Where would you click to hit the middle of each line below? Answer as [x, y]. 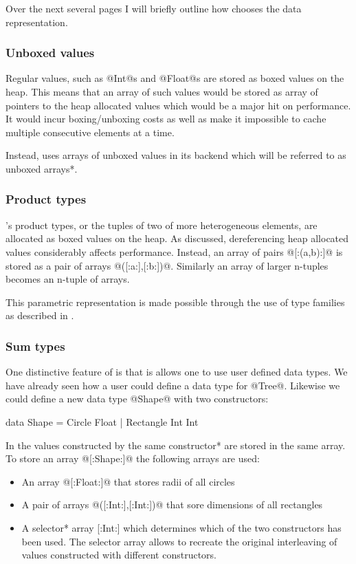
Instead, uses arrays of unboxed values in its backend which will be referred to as [176, 155]
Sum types [35, 346]
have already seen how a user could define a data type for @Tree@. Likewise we [173, 385]
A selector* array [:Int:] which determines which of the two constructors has [181, 527]
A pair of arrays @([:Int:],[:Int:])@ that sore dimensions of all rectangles [172, 505]
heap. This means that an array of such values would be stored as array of [162, 91]
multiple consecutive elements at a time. [90, 132]
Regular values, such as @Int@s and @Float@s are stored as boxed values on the [175, 78]
